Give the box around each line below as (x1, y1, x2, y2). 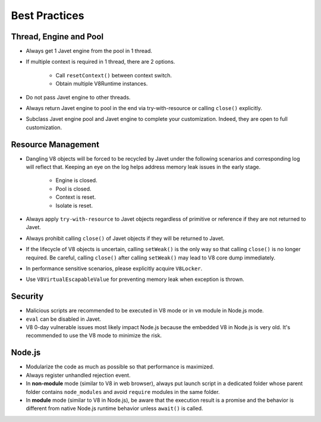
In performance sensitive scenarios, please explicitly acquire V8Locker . (26, 265, 203, 272)
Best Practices (11, 9, 84, 22)
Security (11, 292, 44, 302)
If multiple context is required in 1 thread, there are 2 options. (26, 58, 175, 65)
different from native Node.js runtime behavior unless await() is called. (26, 405, 203, 412)
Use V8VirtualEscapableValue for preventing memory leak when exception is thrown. (26, 276, 245, 283)
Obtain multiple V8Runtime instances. (55, 80, 148, 87)
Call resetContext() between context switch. (55, 71, 172, 79)
